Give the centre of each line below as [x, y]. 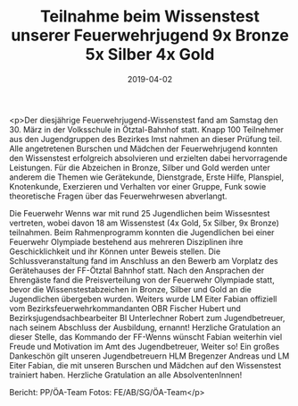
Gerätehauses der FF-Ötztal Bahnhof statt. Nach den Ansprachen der [137, 270]
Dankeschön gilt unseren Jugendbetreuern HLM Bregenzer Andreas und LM [149, 356]
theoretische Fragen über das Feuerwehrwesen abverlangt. [118, 196]
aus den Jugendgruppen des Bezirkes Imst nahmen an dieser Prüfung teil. [146, 139]
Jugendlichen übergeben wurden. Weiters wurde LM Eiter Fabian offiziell [143, 299]
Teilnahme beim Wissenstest [150, 17]
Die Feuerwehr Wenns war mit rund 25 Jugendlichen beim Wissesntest [140, 213]
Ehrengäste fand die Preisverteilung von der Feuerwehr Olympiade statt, [142, 280]
